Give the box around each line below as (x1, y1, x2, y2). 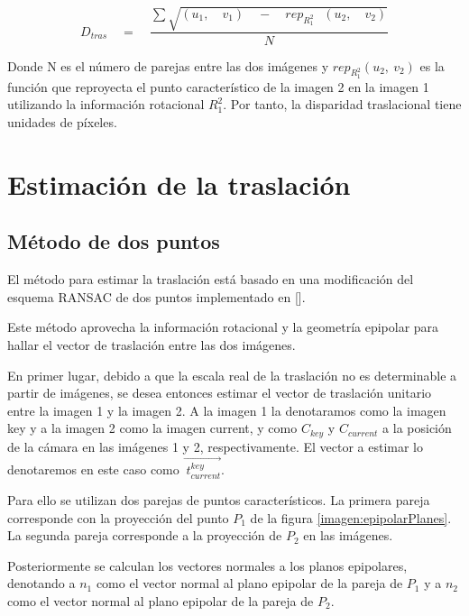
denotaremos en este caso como (7, 460, 179, 479)
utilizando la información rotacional (7, 95, 205, 114)
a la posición (382, 418, 452, 437)
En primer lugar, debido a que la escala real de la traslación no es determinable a (7, 365, 457, 384)
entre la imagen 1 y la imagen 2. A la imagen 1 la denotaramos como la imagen (7, 400, 446, 419)
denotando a (7, 574, 76, 593)
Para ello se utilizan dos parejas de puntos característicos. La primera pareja (7, 490, 430, 509)
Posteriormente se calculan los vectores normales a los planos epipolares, (7, 556, 408, 575)
